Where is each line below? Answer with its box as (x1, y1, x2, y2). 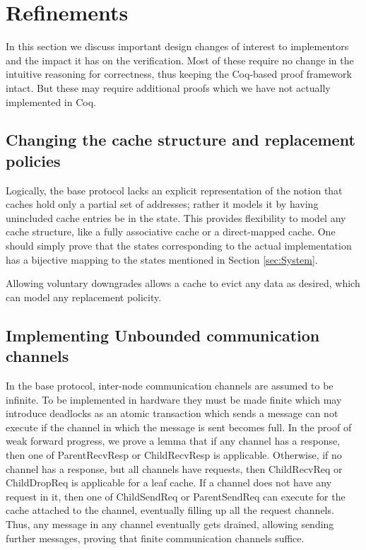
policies (6, 149, 61, 171)
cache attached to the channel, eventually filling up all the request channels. (6, 503, 334, 517)
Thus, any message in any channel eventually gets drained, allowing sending (6, 516, 334, 531)
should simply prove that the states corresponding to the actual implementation (6, 238, 352, 253)
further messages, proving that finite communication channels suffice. (6, 530, 305, 545)
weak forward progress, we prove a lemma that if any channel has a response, (6, 433, 341, 448)
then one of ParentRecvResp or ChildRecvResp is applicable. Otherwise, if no (6, 447, 342, 462)
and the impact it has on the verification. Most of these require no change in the (6, 52, 354, 67)
